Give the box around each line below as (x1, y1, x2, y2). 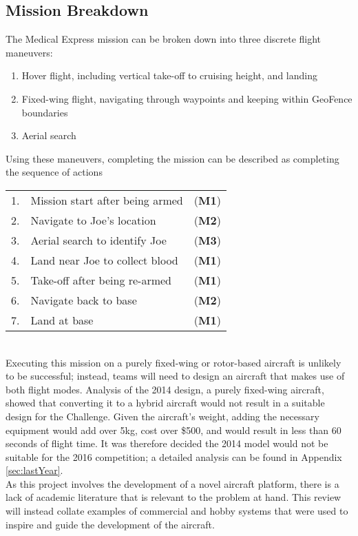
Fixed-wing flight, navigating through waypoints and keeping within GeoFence (21, 91, 352, 105)
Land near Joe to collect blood (30, 251, 178, 268)
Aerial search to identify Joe (30, 231, 167, 248)
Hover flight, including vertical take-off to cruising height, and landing (21, 68, 317, 83)
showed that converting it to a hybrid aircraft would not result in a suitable (6, 395, 325, 410)
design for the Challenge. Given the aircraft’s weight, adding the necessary (6, 409, 319, 423)
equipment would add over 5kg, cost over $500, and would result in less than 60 (6, 422, 341, 437)
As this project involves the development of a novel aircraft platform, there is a (6, 476, 339, 491)
